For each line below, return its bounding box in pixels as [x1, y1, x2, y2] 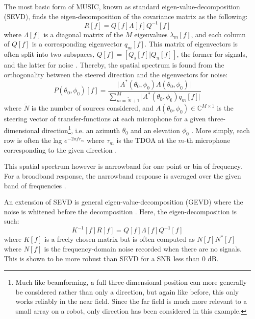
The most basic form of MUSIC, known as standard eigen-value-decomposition [4, 1, 240, 11]
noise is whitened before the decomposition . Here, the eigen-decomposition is [4, 206, 237, 216]
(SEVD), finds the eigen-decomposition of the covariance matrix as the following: [4, 11, 248, 21]
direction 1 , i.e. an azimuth [42, 123, 120, 135]
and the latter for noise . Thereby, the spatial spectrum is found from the [4, 60, 224, 70]
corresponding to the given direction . [4, 144, 117, 155]
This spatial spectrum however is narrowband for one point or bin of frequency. [4, 161, 242, 171]
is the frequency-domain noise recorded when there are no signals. [44, 244, 242, 254]
